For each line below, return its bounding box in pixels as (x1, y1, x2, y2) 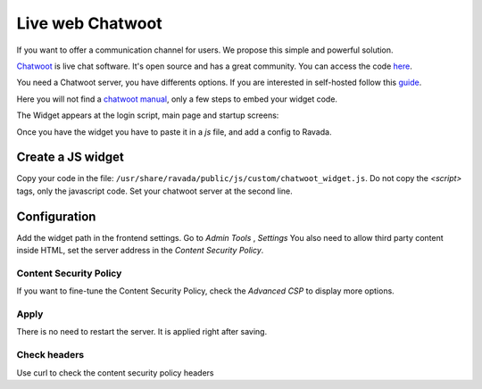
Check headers (16, 349, 85, 361)
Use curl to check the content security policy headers (16, 367, 214, 378)
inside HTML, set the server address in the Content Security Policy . (16, 245, 264, 256)
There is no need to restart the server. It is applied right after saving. (16, 327, 268, 337)
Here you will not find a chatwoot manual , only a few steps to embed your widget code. (16, 94, 338, 104)
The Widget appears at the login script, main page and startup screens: (16, 110, 279, 120)
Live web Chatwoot (16, 13, 162, 33)
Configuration (16, 209, 96, 224)
